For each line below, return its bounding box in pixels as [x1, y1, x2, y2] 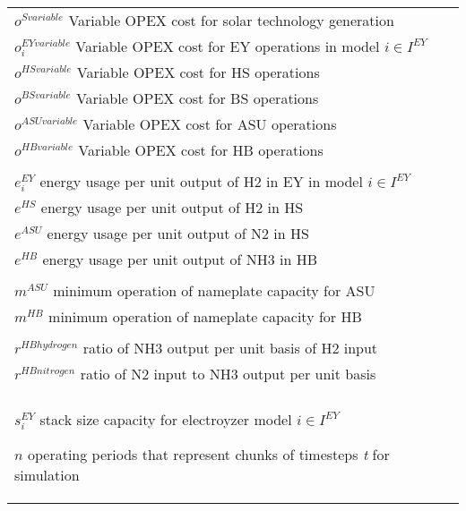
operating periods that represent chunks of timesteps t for [27, 444, 390, 464]
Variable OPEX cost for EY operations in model [75, 36, 380, 56]
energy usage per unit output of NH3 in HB [42, 249, 318, 269]
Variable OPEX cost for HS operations [76, 62, 320, 82]
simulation [14, 464, 80, 485]
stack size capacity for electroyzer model [39, 409, 292, 430]
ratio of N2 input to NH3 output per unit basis [80, 363, 376, 384]
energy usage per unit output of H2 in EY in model [39, 171, 363, 192]
